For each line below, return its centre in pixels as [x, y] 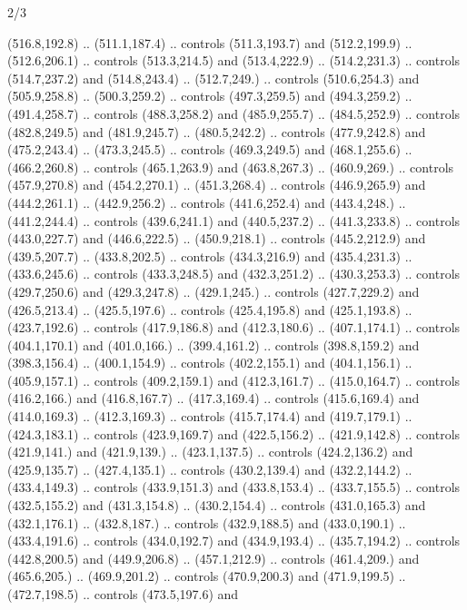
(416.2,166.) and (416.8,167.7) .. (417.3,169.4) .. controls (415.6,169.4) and [214, 398]
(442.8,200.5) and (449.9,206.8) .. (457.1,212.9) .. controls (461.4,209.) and [214, 558]
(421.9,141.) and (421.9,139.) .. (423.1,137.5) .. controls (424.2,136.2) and [210, 452]
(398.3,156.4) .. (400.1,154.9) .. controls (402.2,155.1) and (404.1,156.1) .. [210, 363]
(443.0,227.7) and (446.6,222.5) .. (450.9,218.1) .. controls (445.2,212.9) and [217, 238]
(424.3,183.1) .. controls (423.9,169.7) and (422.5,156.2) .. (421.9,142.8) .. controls [234, 433]
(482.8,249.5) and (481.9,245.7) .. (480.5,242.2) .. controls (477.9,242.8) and [217, 131]
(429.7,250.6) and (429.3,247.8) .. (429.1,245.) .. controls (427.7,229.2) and [214, 291]
